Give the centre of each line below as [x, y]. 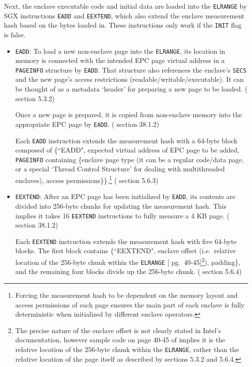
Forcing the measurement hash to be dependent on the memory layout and [126, 295]
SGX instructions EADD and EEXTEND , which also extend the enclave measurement [124, 15]
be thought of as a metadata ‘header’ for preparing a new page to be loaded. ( [131, 89]
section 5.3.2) [35, 98]
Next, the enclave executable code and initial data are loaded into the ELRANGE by [126, 6]
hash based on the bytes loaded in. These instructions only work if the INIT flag [123, 25]
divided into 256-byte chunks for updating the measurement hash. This [121, 206]
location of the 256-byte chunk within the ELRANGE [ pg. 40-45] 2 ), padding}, [128, 261]
